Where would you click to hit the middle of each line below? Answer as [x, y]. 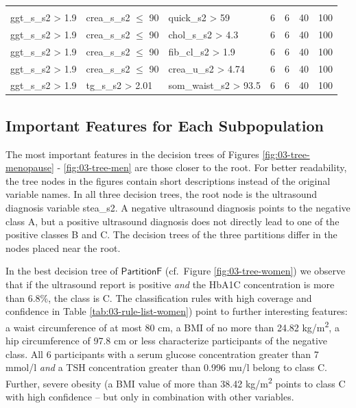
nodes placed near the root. [63, 247]
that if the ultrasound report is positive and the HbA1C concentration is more [170, 284]
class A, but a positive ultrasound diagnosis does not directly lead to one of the [173, 221]
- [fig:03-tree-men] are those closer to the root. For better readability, [202, 167]
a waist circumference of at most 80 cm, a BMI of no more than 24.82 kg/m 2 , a [173, 326]
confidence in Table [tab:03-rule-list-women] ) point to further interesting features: [177, 311]
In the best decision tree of [62, 271]
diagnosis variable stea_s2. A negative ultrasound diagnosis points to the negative [178, 208]
